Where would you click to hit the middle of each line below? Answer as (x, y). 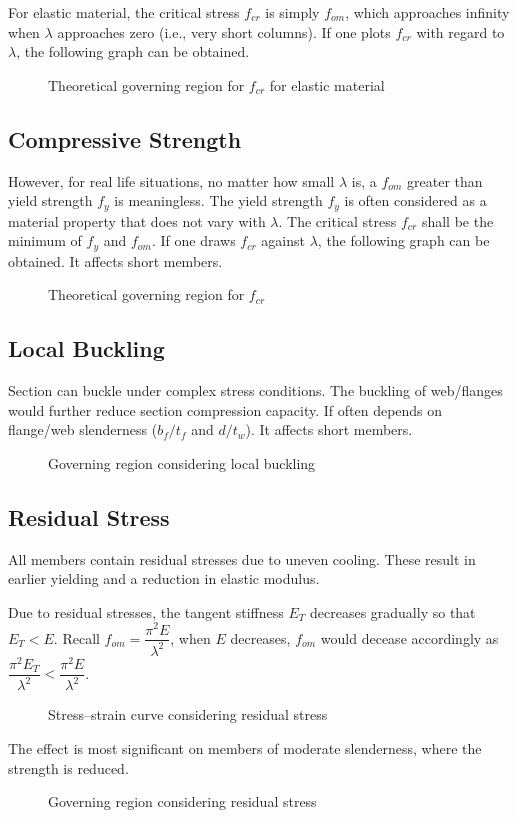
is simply (292, 12)
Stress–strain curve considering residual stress (188, 714)
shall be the (457, 220)
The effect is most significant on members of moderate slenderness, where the (245, 747)
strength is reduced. (68, 767)
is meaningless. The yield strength (218, 200)
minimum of (45, 240)
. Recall (76, 637)
